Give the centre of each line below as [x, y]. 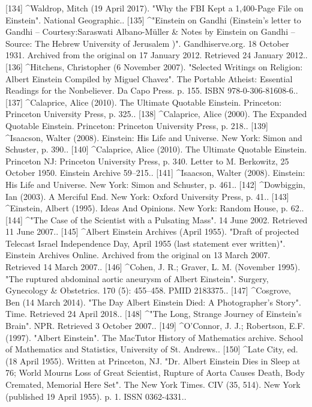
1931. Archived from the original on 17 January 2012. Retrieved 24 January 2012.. [157, 55]
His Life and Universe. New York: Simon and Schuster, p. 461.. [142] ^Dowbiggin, [155, 184]
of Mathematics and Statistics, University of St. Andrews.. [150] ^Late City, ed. [152, 349]
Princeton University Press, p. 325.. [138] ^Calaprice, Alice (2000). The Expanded [156, 114]
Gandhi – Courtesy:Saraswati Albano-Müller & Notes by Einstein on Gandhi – [150, 32]
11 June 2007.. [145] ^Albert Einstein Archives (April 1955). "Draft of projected [152, 231]
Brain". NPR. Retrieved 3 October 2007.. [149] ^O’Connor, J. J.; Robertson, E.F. [155, 326]
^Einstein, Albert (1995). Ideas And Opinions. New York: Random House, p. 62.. [155, 208]
